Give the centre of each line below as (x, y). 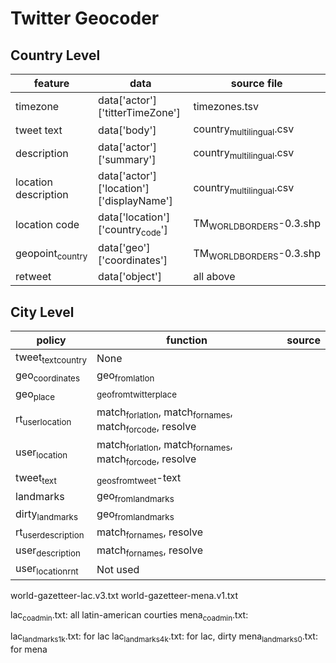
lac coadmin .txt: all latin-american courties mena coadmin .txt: (129, 615)
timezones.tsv (226, 106)
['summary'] (127, 160)
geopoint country (51, 254)
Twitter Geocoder (85, 18)
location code (47, 224)
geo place (35, 394)
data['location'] (134, 217)
